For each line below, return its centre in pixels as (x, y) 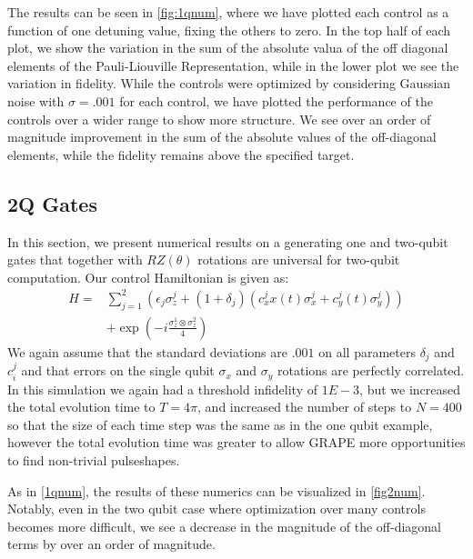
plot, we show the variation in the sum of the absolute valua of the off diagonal (228, 48)
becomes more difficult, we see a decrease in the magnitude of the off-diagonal (225, 526)
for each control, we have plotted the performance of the (276, 100)
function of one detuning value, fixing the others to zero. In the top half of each (229, 30)
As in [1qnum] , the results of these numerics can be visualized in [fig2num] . (216, 490)
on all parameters (367, 351)
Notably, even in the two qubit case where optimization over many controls (216, 509)
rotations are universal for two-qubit (299, 260)
